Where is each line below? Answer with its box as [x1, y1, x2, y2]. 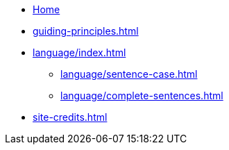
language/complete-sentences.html [60, 90, 223, 101]
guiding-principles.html [33, 25, 139, 37]
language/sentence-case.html [60, 68, 198, 80]
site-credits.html [33, 111, 108, 123]
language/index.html [33, 47, 126, 58]
